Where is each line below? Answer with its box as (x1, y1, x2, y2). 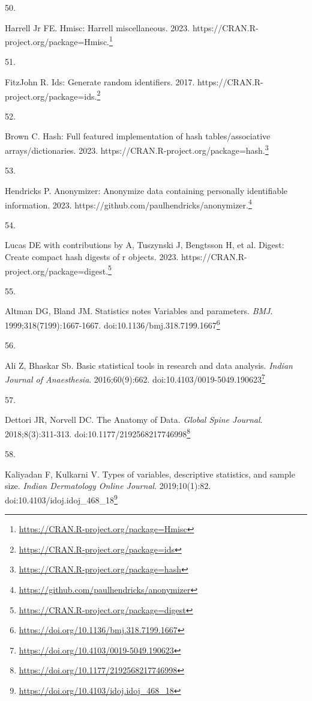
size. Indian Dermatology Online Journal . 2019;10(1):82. (5, 479, 211, 492)
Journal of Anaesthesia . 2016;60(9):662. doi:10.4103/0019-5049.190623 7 (5, 371, 265, 386)
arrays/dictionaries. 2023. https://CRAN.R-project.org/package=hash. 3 (5, 142, 269, 156)
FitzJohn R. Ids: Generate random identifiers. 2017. (5, 76, 195, 88)
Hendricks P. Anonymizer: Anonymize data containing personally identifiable (5, 184, 288, 196)
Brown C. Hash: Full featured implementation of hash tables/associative (5, 130, 271, 142)
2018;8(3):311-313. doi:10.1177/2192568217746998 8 (5, 425, 191, 440)
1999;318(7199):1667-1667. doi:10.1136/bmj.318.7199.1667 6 (5, 317, 220, 331)
